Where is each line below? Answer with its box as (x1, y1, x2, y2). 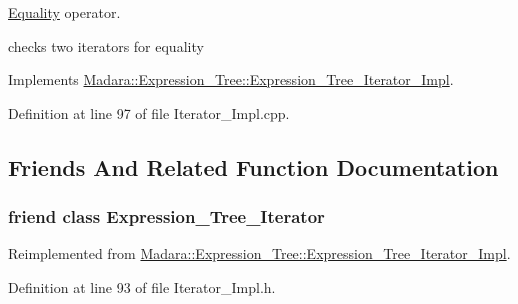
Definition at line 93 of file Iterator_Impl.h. (8, 276, 276, 297)
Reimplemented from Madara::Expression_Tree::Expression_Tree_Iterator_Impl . (8, 243, 511, 264)
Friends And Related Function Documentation (8, 151, 499, 182)
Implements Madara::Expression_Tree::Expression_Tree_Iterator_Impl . (8, 69, 454, 90)
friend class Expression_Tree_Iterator (8, 204, 325, 229)
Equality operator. (8, 2, 121, 22)
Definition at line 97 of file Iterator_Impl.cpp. (8, 102, 290, 123)
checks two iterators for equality (8, 35, 204, 56)
